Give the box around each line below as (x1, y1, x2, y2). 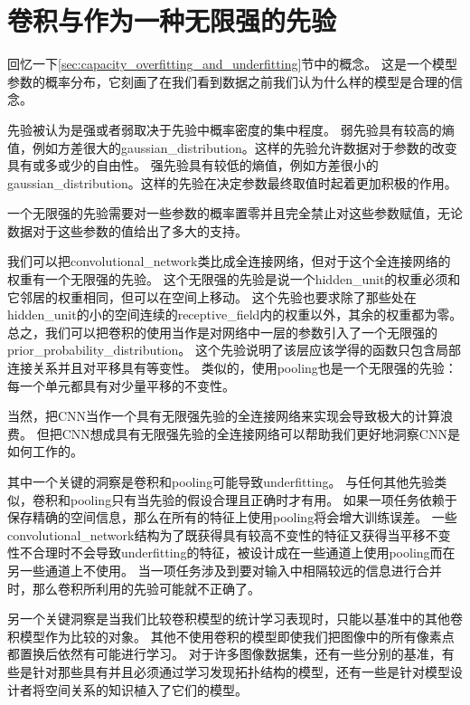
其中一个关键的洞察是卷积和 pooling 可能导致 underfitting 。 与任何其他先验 (7, 472, 435, 491)
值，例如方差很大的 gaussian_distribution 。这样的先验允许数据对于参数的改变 (7, 138, 457, 157)
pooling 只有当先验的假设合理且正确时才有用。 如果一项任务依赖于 (70, 490, 457, 509)
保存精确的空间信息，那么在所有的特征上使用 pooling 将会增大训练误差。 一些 (7, 508, 457, 527)
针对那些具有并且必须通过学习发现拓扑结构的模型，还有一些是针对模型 (32, 662, 450, 681)
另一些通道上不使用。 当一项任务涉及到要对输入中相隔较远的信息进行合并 (7, 560, 442, 579)
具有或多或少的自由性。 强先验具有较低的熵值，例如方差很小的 (7, 156, 379, 175)
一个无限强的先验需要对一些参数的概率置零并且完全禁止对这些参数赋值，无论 (7, 204, 463, 223)
